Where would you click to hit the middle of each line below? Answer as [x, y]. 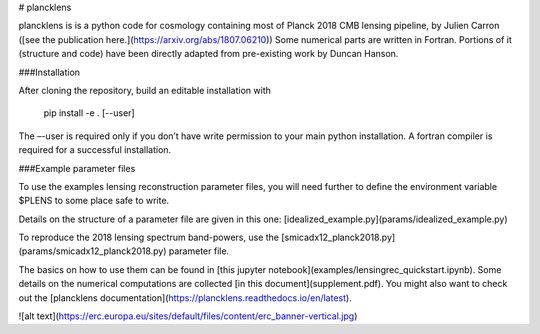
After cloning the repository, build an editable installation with [145, 90]
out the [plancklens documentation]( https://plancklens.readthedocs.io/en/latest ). [185, 297]
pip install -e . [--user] [89, 113]
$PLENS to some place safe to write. [94, 201]
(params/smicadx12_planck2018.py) [92, 251]
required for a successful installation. [95, 150]
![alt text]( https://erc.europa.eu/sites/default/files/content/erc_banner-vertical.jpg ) [188, 316]
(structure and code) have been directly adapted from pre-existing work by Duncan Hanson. [208, 54]
